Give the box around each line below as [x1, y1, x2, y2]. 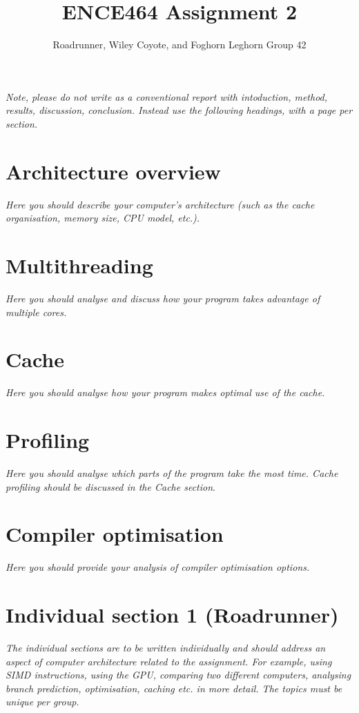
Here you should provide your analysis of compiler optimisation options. [6, 560, 310, 574]
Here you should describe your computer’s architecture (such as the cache [6, 197, 315, 211]
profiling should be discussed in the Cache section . [6, 479, 215, 494]
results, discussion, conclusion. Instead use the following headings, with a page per [6, 103, 353, 117]
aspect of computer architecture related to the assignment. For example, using [6, 654, 332, 668]
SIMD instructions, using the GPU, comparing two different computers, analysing [6, 667, 351, 682]
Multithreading [6, 251, 153, 279]
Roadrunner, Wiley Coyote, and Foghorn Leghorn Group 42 [52, 37, 307, 52]
